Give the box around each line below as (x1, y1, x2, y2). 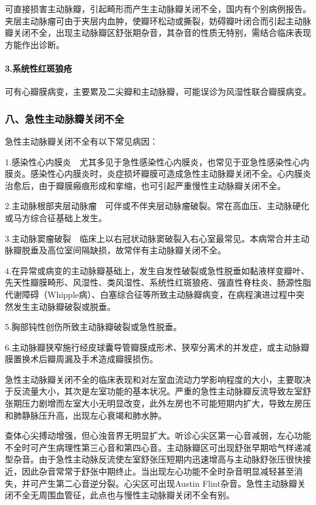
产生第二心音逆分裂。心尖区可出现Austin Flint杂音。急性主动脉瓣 (38, 476, 297, 489)
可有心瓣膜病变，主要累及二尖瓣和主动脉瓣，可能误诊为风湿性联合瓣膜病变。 (5, 85, 311, 98)
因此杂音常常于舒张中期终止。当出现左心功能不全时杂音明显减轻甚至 (21, 465, 294, 478)
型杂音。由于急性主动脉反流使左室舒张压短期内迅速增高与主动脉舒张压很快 (5, 453, 303, 465)
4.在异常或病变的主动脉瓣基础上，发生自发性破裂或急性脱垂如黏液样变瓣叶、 (5, 264, 309, 277)
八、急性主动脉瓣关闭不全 (5, 111, 125, 126)
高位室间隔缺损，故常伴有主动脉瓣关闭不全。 (47, 244, 226, 256)
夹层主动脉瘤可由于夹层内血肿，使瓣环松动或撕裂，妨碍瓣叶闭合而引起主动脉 (5, 14, 311, 27)
